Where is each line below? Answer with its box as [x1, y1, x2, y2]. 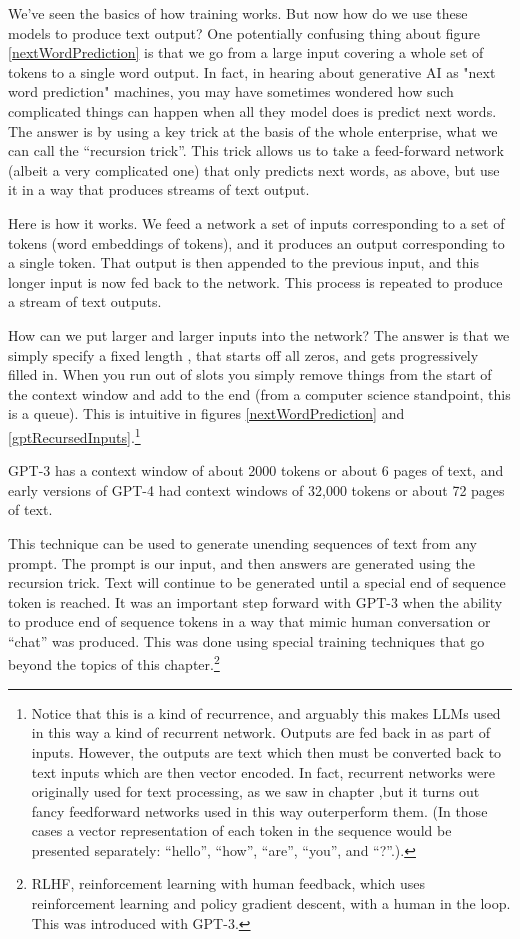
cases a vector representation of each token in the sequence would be [31, 820, 452, 841]
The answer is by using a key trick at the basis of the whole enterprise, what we [8, 120, 498, 141]
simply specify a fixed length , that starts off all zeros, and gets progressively [8, 344, 479, 365]
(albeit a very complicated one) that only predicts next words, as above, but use [8, 159, 500, 180]
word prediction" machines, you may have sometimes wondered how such [8, 81, 454, 102]
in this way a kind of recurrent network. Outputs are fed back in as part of [31, 722, 491, 743]
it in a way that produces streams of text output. [8, 179, 310, 200]
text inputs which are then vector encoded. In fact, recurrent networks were [31, 761, 495, 782]
